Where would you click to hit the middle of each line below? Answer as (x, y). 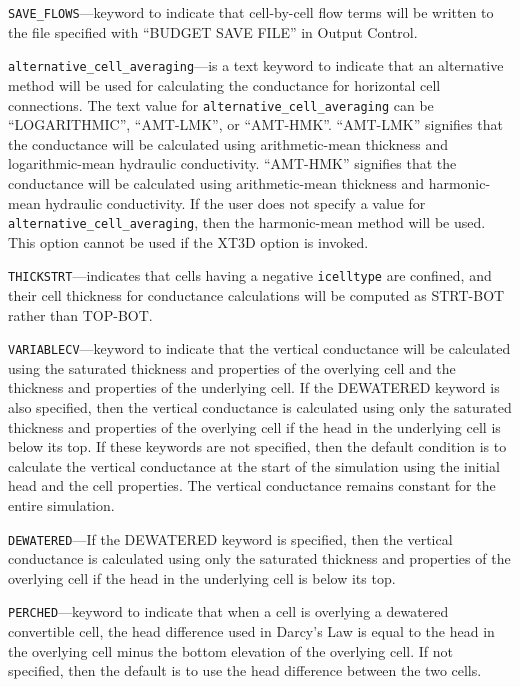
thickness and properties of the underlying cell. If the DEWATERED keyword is (254, 387)
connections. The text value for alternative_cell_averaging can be (221, 104)
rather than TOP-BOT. (80, 314)
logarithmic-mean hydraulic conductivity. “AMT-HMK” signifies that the (232, 163)
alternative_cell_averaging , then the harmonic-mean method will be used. (247, 222)
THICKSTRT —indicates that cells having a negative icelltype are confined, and (250, 275)
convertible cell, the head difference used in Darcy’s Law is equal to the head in (251, 631)
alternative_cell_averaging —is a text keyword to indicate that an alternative (256, 65)
